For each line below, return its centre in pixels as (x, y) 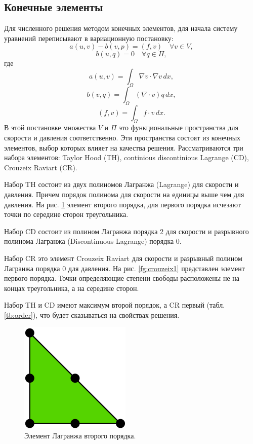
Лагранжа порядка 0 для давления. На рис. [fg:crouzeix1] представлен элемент (124, 268)
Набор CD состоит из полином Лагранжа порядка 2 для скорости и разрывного (126, 231)
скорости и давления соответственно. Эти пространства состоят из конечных (122, 137)
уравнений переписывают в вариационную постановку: (89, 38)
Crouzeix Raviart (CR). (41, 167)
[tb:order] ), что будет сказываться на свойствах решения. (92, 314)
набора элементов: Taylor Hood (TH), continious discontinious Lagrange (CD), (126, 157)
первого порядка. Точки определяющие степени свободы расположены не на (122, 278)
